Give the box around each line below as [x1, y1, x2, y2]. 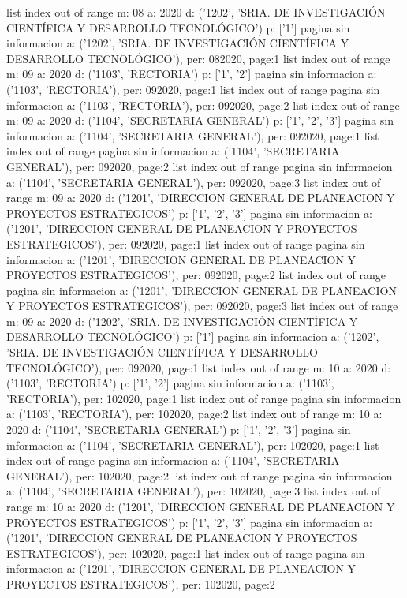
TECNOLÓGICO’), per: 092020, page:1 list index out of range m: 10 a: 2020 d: [6, 359, 391, 376]
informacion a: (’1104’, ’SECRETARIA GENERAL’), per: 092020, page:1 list [6, 127, 379, 144]
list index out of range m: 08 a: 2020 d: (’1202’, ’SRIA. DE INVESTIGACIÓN [6, 4, 386, 20]
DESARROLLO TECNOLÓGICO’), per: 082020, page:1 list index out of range [6, 50, 390, 66]
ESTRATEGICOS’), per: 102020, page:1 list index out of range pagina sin [6, 544, 365, 561]
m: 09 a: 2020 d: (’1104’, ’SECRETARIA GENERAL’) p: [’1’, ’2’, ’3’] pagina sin [6, 112, 394, 129]
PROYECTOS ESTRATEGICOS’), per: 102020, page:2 [6, 575, 275, 592]
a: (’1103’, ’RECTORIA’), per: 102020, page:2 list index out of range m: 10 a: [6, 406, 383, 422]
